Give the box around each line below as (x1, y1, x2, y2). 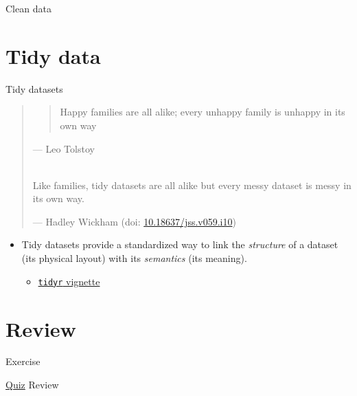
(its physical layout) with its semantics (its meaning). (21, 251, 247, 265)
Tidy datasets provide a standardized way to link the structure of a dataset (21, 237, 338, 252)
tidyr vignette (38, 274, 100, 288)
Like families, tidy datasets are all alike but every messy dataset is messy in (32, 177, 352, 192)
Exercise (5, 354, 41, 368)
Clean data (5, 1, 51, 15)
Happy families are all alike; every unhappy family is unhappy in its (60, 104, 345, 119)
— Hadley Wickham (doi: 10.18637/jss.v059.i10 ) (32, 214, 236, 228)
